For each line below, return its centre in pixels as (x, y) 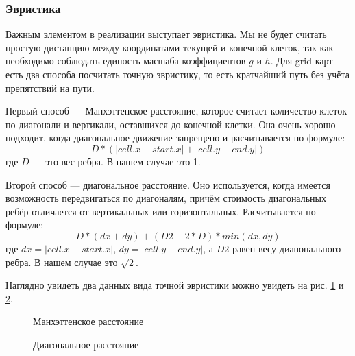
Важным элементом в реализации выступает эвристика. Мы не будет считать (166, 34)
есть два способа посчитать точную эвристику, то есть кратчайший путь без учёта (177, 74)
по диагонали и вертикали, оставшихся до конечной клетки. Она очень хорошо (171, 124)
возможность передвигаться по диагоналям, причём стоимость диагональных (166, 198)
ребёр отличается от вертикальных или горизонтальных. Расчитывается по (161, 211)
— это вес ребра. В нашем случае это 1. (117, 161)
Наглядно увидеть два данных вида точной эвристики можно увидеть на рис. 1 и (175, 285)
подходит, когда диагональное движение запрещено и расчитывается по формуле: (175, 138)
